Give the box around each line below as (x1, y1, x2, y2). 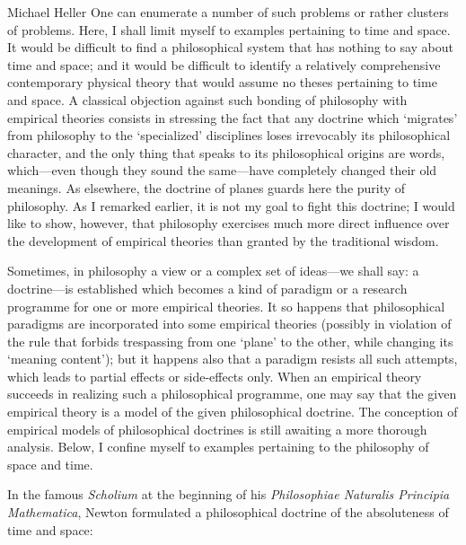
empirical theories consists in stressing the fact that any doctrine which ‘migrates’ (7, 108, 458, 127)
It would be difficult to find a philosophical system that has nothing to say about (7, 38, 454, 57)
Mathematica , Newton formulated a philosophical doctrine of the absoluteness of (7, 503, 449, 522)
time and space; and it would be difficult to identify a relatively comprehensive (7, 55, 441, 74)
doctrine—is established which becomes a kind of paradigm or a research (7, 278, 408, 297)
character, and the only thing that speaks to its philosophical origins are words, (7, 143, 445, 162)
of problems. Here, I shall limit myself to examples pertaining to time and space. (7, 20, 451, 39)
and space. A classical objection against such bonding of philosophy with (7, 90, 408, 109)
